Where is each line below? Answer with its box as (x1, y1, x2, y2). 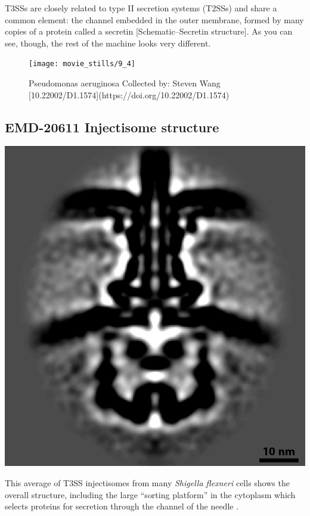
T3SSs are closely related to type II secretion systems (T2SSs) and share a (5, 2, 277, 14)
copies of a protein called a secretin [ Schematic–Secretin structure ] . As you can (5, 25, 293, 38)
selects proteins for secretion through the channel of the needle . (5, 500, 239, 512)
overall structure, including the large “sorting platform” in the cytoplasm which (5, 488, 296, 501)
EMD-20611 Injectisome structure (5, 117, 219, 136)
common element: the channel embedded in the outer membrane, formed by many (5, 13, 304, 26)
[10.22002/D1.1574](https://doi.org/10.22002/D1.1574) (29, 88, 230, 101)
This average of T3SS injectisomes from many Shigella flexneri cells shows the (5, 476, 290, 489)
